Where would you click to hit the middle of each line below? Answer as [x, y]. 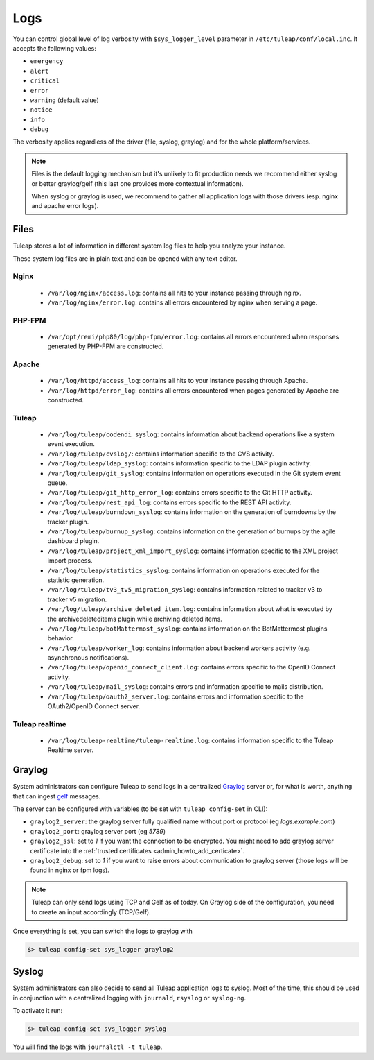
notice [41, 110]
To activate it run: [38, 1011]
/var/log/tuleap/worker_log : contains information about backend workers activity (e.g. [179, 648]
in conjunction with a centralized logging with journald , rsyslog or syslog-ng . [130, 998]
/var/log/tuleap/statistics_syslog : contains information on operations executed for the [184, 570]
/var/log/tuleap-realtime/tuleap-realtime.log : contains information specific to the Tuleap [190, 740]
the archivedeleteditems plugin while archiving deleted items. [135, 619]
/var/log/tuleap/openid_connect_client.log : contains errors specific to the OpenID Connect [192, 667]
